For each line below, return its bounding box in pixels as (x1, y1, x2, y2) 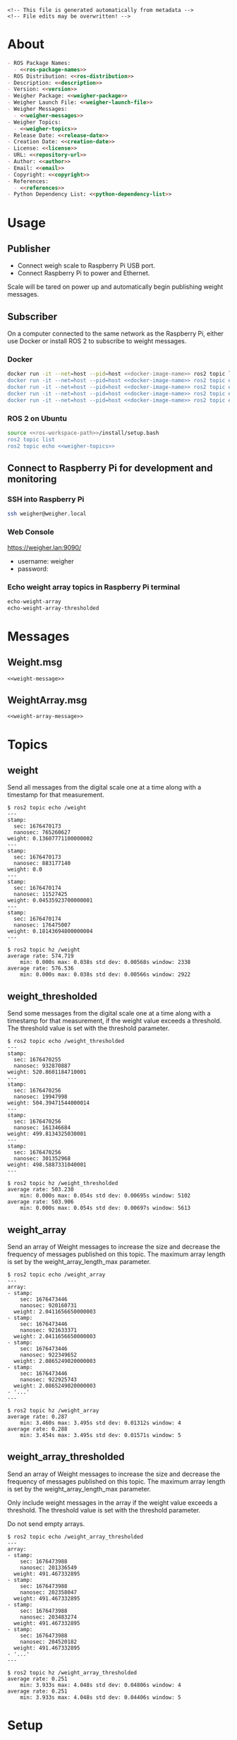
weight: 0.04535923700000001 (7, 897, 93, 904)
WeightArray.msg (7, 694, 87, 706)
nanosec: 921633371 (20, 1327, 78, 1334)
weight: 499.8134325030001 (7, 1131, 87, 1138)
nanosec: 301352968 (13, 1155, 71, 1162)
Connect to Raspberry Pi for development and (7, 463, 213, 475)
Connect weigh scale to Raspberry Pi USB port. (17, 261, 155, 270)
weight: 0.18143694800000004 (7, 928, 93, 935)
